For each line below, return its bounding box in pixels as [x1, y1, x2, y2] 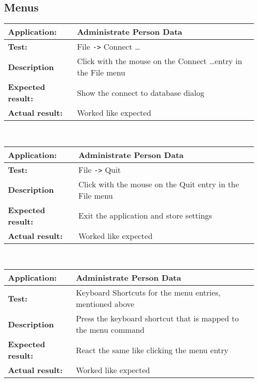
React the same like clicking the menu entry [75, 344, 229, 356]
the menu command [75, 324, 145, 336]
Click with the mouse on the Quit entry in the [78, 178, 239, 190]
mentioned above [75, 298, 134, 310]
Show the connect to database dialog [77, 86, 204, 98]
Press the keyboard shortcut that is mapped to [75, 312, 239, 324]
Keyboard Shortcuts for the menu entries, [75, 287, 221, 299]
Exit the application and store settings [78, 210, 212, 222]
